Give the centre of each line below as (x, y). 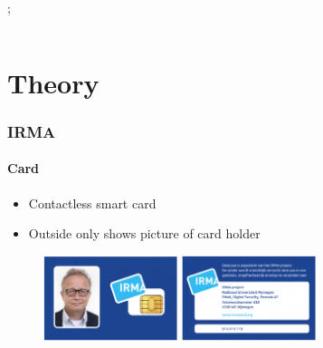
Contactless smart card (92, 203)
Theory (53, 82)
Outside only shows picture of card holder (144, 233)
